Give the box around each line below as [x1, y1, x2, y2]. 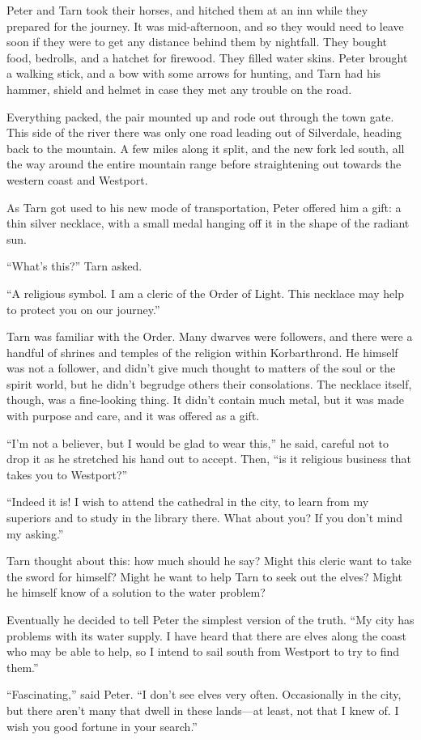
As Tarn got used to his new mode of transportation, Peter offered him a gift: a [6, 198, 402, 215]
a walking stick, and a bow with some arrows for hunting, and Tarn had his [6, 65, 381, 82]
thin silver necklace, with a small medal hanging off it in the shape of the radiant [6, 215, 410, 232]
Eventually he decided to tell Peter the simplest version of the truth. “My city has [6, 611, 415, 627]
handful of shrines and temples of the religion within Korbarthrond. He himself [6, 343, 398, 360]
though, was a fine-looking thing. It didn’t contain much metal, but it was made [6, 391, 404, 408]
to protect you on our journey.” [6, 300, 160, 317]
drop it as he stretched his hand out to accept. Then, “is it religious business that [6, 450, 412, 467]
